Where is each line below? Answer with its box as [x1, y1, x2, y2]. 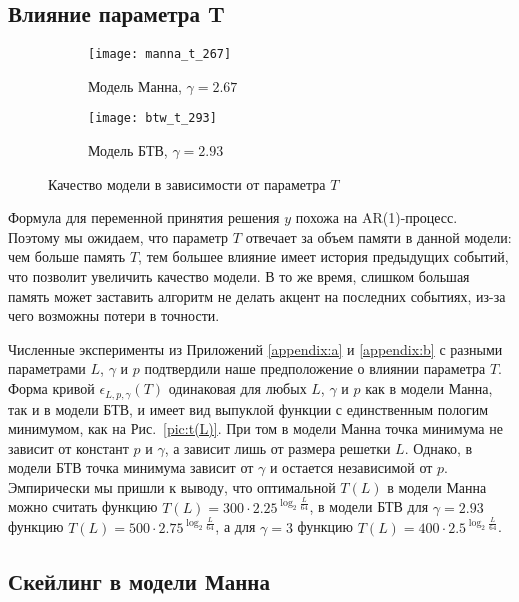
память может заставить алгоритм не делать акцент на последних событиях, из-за [8, 285, 506, 306]
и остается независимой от [269, 457, 433, 478]
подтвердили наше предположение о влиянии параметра [144, 358, 486, 379]
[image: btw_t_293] [88, 111, 217, 126]
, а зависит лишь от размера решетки [164, 437, 391, 458]
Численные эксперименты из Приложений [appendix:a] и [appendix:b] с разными [8, 338, 503, 359]
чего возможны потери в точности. [8, 305, 220, 326]
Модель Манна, [88, 75, 182, 96]
